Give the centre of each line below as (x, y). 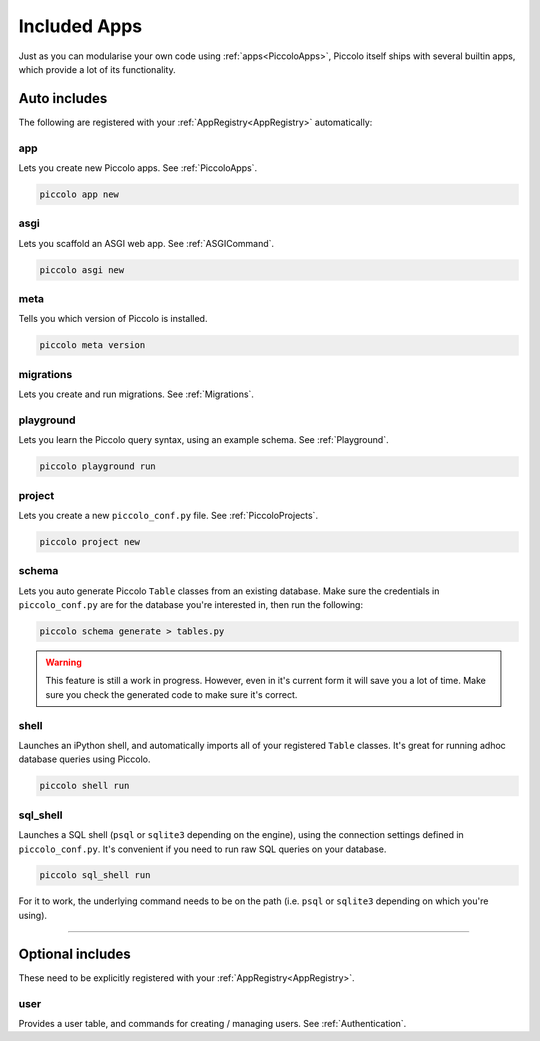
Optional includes (75, 953)
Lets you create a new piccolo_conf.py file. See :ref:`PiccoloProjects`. (168, 515)
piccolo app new (79, 194)
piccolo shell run (84, 786)
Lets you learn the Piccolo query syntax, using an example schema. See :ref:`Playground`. (203, 440)
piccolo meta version (92, 345)
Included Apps (80, 26)
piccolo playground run (98, 466)
